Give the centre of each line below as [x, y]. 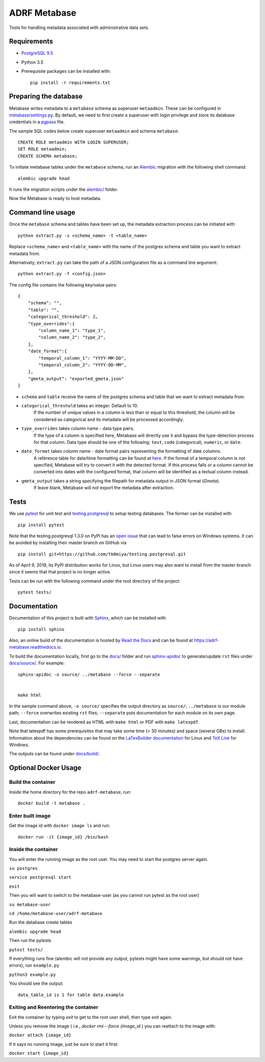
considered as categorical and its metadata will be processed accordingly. [109, 419]
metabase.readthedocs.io [35, 647]
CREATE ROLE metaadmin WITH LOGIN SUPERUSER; [74, 142]
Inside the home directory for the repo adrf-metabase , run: [70, 792]
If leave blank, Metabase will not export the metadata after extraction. [104, 488]
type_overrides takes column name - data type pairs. [78, 429]
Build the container [32, 782]
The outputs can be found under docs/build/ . [54, 754]
